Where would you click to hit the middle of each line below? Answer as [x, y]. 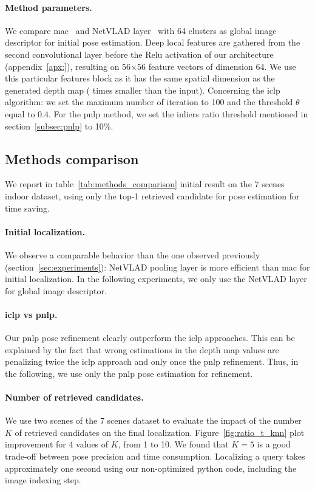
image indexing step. [43, 480]
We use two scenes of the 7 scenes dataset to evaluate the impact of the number [153, 420]
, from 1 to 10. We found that [173, 444]
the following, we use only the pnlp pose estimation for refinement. [129, 373]
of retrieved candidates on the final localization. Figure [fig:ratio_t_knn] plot [160, 432]
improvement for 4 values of [57, 444]
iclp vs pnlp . [31, 314]
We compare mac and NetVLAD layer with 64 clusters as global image [141, 30]
